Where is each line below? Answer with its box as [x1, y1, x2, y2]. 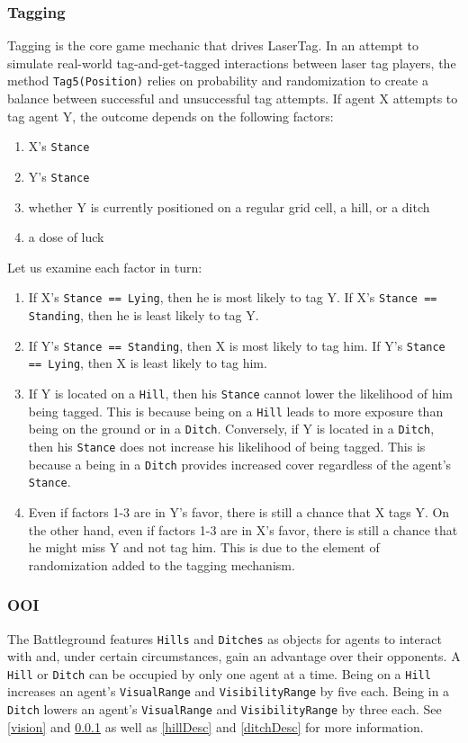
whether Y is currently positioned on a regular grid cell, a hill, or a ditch [28, 197, 430, 216]
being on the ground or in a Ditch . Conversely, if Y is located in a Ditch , [28, 419, 435, 438]
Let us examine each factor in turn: [7, 257, 202, 276]
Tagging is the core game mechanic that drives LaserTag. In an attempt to [7, 36, 419, 55]
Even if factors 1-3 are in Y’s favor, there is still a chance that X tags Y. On [28, 502, 450, 521]
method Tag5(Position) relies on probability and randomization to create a [7, 71, 428, 90]
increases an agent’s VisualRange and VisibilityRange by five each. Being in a [7, 682, 450, 701]
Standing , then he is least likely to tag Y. [28, 306, 259, 324]
